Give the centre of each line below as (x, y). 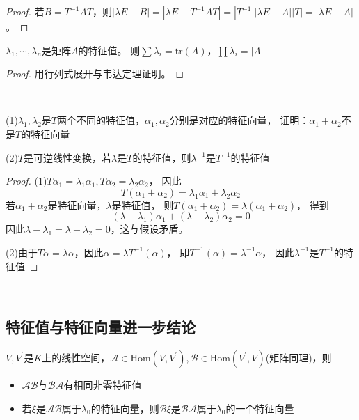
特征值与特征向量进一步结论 (101, 327)
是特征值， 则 (143, 204)
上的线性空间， (76, 357)
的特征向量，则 (125, 408)
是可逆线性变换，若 (68, 157)
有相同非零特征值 (103, 384)
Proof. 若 (25, 11)
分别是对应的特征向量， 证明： (239, 120)
